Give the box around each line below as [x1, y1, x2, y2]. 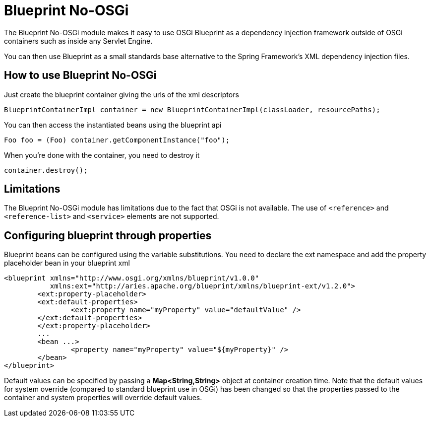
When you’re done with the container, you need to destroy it [4, 150, 200, 159]
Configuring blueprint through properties [4, 229, 212, 242]
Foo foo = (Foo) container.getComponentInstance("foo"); [4, 136, 230, 144]
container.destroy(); [4, 166, 88, 174]
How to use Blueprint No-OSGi [4, 69, 157, 82]
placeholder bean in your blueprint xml [4, 259, 130, 268]
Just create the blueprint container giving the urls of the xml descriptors [4, 90, 239, 99]
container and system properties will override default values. [4, 393, 202, 402]
